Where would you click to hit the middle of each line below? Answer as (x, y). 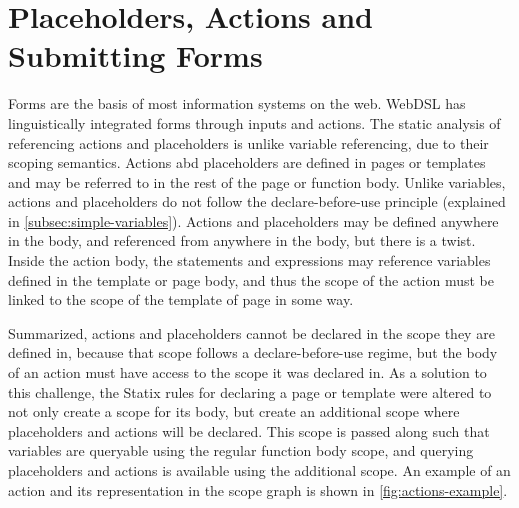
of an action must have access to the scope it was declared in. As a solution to (247, 372)
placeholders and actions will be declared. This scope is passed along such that (249, 430)
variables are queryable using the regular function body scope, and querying (241, 450)
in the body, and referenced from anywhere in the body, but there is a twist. (242, 240)
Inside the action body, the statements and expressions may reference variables (249, 260)
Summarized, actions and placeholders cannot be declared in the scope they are (251, 332)
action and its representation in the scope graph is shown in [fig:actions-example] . (258, 489)
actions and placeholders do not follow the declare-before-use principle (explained (257, 201)
